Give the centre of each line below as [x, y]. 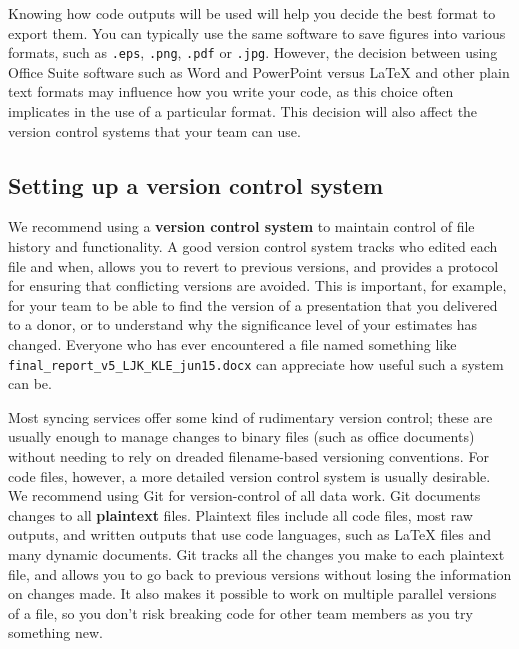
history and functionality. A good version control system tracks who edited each [253, 246]
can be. [30, 383]
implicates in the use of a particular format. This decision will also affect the [243, 111]
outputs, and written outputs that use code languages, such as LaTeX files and [250, 534]
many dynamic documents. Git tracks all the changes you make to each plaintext [256, 553]
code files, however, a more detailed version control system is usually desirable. [249, 475]
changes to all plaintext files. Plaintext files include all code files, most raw [240, 514]
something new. [55, 632]
